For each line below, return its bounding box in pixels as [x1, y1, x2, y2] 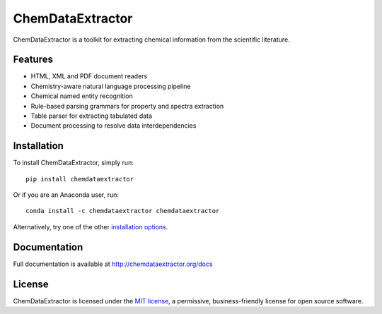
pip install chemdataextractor [25, 175, 134, 183]
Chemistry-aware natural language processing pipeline [30, 82, 191, 90]
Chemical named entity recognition [30, 92, 134, 100]
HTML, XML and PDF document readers [30, 72, 148, 80]
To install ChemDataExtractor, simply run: [13, 159, 134, 167]
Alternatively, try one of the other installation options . [13, 222, 168, 231]
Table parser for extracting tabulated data [30, 111, 152, 120]
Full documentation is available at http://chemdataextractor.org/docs [13, 260, 213, 268]
